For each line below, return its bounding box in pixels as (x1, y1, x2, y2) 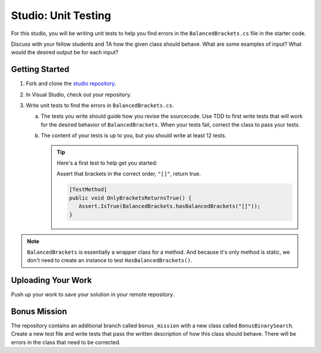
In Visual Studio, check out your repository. (26, 91, 132, 98)
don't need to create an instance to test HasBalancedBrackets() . (27, 257, 193, 264)
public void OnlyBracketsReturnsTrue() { (69, 194, 192, 201)
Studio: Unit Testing (11, 9, 111, 22)
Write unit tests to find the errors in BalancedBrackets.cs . (26, 102, 174, 109)
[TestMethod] (69, 186, 107, 193)
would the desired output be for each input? (11, 49, 119, 56)
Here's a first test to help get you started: (56, 159, 158, 166)
